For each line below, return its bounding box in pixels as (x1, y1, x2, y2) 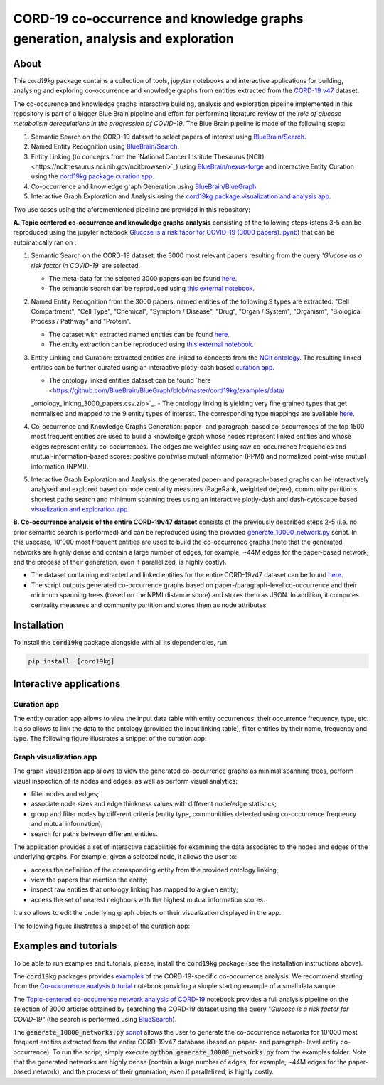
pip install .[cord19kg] (28, 657, 115, 665)
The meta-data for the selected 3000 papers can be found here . (48, 274, 238, 282)
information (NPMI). (31, 462, 89, 471)
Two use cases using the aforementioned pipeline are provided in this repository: (13, 205, 250, 213)
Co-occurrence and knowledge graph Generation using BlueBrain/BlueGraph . (31, 182, 259, 191)
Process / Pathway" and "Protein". (31, 317, 132, 326)
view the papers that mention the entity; (31, 875, 149, 884)
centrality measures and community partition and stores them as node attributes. (31, 601, 268, 609)
